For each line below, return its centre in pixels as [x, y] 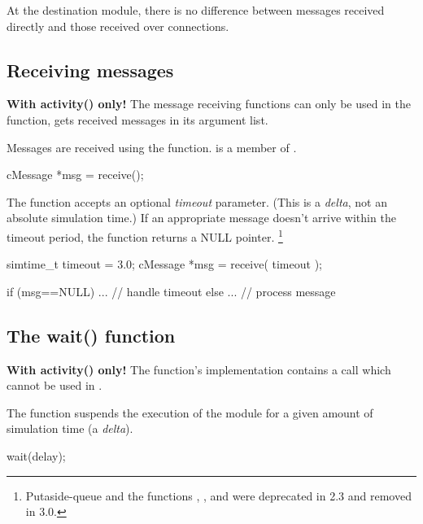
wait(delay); [36, 455]
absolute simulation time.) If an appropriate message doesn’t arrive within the [201, 218]
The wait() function [91, 335]
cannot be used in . [55, 385]
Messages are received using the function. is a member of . [152, 147]
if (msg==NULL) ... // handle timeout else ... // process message [171, 291]
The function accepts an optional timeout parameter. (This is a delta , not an [197, 201]
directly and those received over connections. [118, 26]
